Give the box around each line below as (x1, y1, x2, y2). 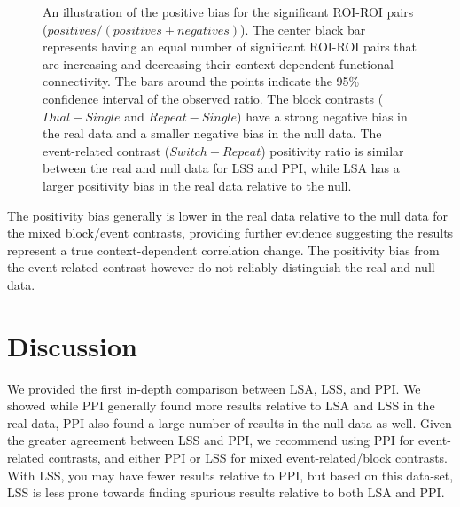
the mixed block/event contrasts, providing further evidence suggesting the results (7, 223, 454, 242)
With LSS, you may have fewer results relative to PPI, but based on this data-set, (7, 465, 454, 484)
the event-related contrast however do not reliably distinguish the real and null (7, 258, 435, 277)
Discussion (7, 327, 137, 363)
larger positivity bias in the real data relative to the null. (43, 175, 352, 194)
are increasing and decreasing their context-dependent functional (43, 54, 394, 73)
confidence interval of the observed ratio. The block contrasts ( (43, 89, 384, 107)
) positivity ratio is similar (261, 141, 404, 160)
